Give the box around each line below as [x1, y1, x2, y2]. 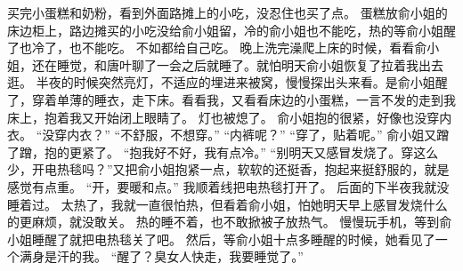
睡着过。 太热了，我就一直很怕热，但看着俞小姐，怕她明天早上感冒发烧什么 [7, 195, 448, 213]
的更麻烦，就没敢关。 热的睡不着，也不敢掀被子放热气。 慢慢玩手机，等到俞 [7, 212, 452, 231]
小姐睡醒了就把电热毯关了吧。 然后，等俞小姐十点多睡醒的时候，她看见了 [7, 229, 435, 248]
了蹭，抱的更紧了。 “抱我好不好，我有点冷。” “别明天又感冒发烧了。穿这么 [7, 142, 439, 161]
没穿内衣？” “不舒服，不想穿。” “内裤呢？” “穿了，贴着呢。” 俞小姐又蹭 [42, 125, 450, 144]
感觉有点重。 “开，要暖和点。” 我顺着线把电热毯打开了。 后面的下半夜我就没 [7, 177, 450, 195]
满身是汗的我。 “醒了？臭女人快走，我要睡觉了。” [19, 247, 304, 266]
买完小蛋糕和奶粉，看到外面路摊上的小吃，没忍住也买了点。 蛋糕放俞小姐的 [7, 4, 448, 21]
